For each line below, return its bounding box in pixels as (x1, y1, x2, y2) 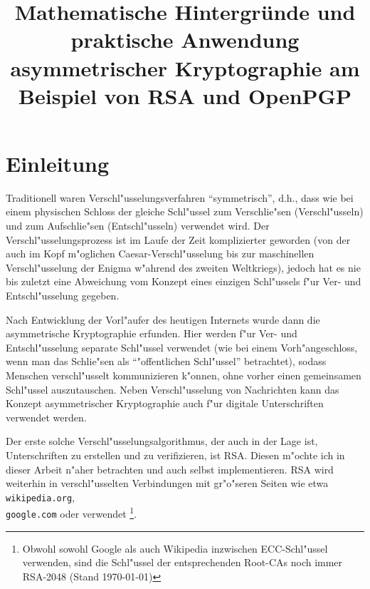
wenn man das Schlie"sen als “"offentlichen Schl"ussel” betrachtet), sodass (6, 354, 327, 369)
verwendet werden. (6, 409, 87, 424)
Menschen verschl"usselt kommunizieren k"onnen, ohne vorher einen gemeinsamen (6, 368, 361, 382)
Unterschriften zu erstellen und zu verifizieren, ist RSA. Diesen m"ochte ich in (6, 447, 345, 462)
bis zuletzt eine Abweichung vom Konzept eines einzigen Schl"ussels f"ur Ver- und (6, 274, 361, 289)
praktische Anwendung (70, 25, 300, 54)
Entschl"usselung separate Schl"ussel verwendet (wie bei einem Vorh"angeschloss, (6, 339, 358, 354)
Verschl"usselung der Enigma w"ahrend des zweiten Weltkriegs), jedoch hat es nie (6, 260, 361, 275)
